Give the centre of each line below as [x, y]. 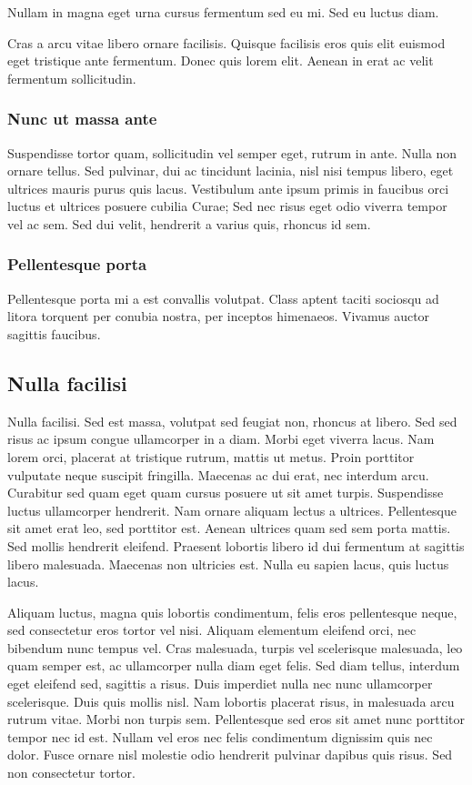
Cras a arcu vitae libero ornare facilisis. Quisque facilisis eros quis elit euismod [226, 42]
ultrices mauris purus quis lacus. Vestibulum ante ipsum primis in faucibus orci [228, 188]
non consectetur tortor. [71, 773]
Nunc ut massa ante [82, 119]
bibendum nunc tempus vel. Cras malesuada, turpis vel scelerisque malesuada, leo [235, 647]
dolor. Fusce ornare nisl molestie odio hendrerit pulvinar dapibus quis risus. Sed [230, 755]
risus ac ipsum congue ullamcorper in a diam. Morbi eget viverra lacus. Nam [221, 439]
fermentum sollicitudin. [72, 78]
